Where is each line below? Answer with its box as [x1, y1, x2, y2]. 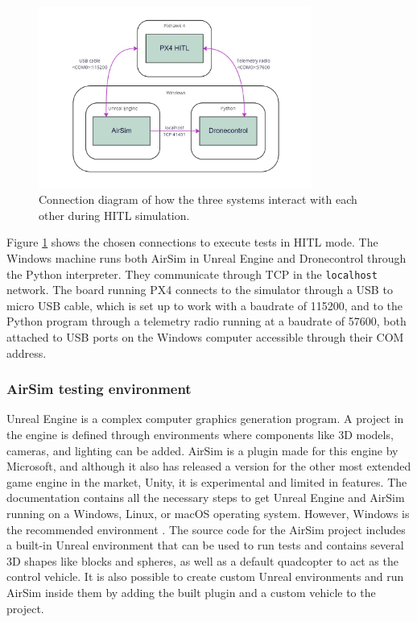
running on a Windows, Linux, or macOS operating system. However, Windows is [6, 504, 410, 521]
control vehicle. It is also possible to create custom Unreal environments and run [6, 568, 404, 585]
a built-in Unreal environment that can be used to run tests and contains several [6, 537, 404, 554]
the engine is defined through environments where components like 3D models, [6, 425, 394, 442]
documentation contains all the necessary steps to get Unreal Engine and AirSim [6, 489, 405, 506]
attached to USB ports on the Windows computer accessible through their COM [6, 328, 404, 345]
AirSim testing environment [6, 379, 192, 399]
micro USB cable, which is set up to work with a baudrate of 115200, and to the [6, 296, 403, 313]
